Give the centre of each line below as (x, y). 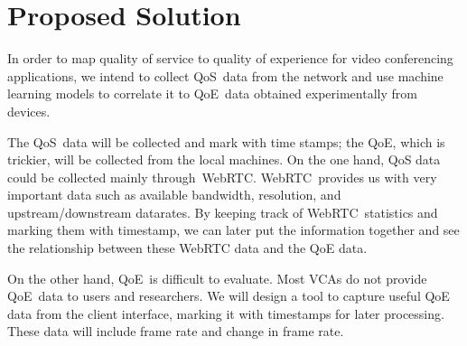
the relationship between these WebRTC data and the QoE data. (187, 248)
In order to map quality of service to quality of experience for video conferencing (230, 58)
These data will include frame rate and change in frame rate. (176, 331)
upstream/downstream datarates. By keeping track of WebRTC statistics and (223, 212)
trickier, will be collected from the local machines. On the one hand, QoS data (224, 159)
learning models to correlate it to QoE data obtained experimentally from (212, 94)
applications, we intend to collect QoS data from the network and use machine (225, 75)
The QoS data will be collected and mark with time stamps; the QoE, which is (226, 141)
